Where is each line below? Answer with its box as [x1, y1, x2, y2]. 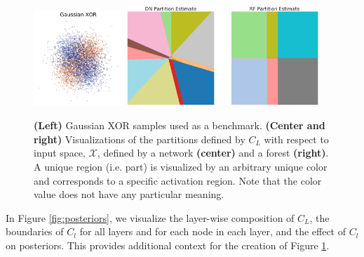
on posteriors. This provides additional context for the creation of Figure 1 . [6, 237, 330, 252]
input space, [34, 145, 86, 160]
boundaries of [6, 224, 64, 239]
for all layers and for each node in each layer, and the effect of [79, 224, 346, 239]
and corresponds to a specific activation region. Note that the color [34, 173, 322, 187]
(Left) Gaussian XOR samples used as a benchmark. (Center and [34, 118, 325, 133]
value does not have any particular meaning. [34, 187, 224, 202]
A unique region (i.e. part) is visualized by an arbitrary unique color [34, 159, 328, 174]
